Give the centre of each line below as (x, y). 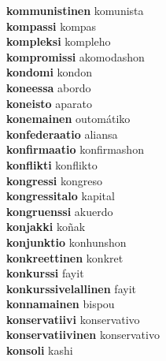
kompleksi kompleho (59, 41)
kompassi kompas (52, 26)
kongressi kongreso (54, 180)
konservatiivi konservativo (73, 319)
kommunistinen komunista (75, 10)
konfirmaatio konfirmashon (75, 149)
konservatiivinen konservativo (83, 335)
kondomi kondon (49, 72)
